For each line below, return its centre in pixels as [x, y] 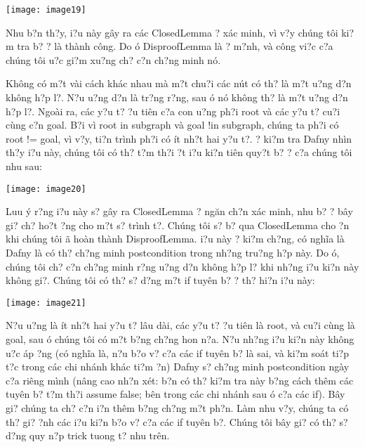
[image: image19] [46, 10]
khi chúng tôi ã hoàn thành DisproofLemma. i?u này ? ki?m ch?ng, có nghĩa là [175, 239]
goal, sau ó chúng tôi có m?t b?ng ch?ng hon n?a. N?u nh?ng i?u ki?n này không [180, 339]
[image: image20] [46, 189]
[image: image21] [46, 303]
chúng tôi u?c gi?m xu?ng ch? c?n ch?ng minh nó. [113, 59]
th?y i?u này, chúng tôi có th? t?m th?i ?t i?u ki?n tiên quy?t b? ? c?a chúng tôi [179, 152]
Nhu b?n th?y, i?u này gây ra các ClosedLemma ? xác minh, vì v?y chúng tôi [172, 32]
